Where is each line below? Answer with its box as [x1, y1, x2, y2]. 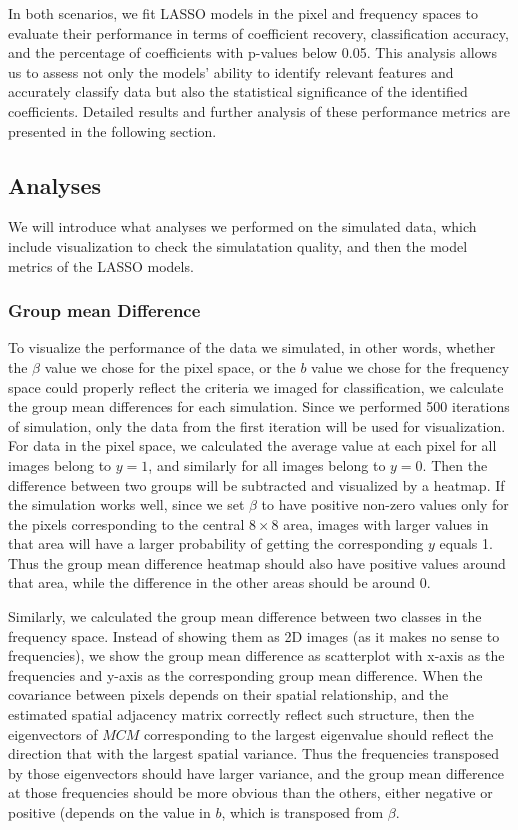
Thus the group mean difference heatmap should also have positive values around [8, 552, 506, 573]
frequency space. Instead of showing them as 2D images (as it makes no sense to [8, 625, 500, 646]
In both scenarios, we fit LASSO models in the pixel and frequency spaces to [8, 3, 479, 23]
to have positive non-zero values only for [261, 494, 509, 515]
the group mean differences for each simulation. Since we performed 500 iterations [8, 396, 510, 417]
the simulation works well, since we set [8, 494, 245, 515]
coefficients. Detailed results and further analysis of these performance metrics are [8, 100, 510, 121]
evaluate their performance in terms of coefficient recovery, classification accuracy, [8, 22, 509, 43]
